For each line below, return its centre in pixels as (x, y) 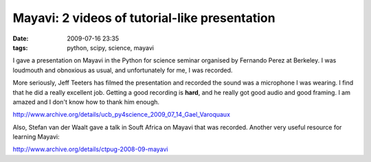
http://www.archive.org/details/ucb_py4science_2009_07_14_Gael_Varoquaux (121, 115)
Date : (21, 38)
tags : (20, 47)
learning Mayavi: (36, 137)
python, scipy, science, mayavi (111, 47)
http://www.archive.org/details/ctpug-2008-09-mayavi (90, 149)
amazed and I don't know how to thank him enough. (86, 102)
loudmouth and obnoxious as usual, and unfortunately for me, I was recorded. (123, 70)
